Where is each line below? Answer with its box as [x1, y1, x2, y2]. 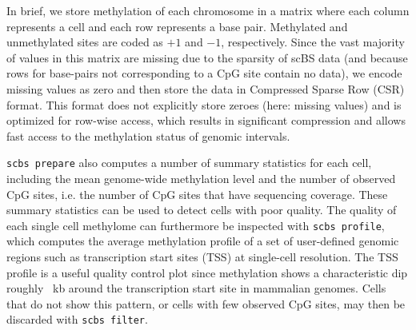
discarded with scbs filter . [6, 311, 148, 328]
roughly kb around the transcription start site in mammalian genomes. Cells [6, 280, 386, 296]
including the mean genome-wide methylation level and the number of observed [6, 170, 396, 186]
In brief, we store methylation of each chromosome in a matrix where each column [6, 2, 410, 18]
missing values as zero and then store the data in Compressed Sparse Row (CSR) [6, 80, 405, 97]
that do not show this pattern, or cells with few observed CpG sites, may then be [6, 295, 406, 312]
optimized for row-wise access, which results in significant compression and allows [6, 112, 406, 129]
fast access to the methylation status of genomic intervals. [6, 127, 290, 144]
